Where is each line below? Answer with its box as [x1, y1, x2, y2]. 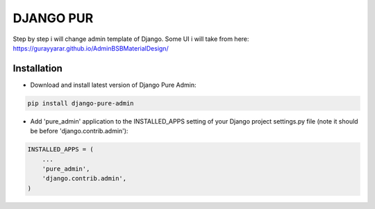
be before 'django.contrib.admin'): [30, 127, 128, 135]
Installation [12, 62, 62, 74]
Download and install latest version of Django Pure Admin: [30, 81, 197, 89]
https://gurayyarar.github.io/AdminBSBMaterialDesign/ [12, 44, 169, 52]
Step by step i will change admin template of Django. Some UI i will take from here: [12, 35, 249, 43]
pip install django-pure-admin [27, 99, 135, 107]
